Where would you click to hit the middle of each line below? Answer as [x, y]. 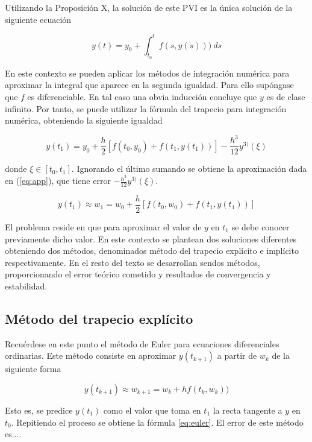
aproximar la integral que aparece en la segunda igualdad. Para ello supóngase [149, 85]
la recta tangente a [248, 410]
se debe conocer [261, 226]
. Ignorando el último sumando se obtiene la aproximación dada [189, 169]
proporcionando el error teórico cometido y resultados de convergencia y [138, 274]
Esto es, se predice [39, 410]
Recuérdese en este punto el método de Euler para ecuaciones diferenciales [142, 343]
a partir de [237, 355]
